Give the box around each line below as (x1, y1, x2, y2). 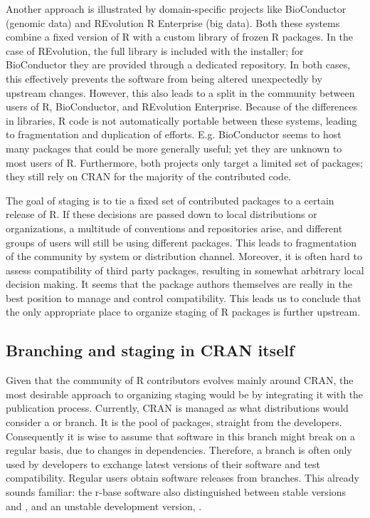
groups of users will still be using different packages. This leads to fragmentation (6, 234, 357, 249)
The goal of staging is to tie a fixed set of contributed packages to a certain (6, 192, 334, 207)
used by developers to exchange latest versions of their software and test (6, 456, 321, 471)
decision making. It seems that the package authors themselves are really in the (6, 276, 353, 291)
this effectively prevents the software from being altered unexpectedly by (6, 71, 322, 86)
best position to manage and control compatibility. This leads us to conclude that (6, 290, 361, 305)
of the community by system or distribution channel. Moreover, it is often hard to (6, 249, 363, 264)
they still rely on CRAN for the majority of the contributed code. (6, 169, 292, 184)
